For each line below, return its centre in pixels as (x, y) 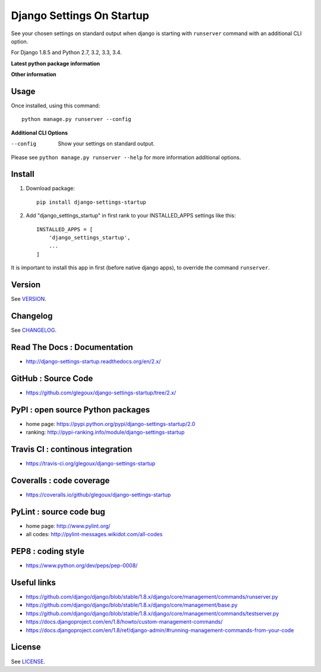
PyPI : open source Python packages (81, 410)
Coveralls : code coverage (60, 480)
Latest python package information (56, 63)
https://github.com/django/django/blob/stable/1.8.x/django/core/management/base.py (132, 605)
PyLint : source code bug (58, 511)
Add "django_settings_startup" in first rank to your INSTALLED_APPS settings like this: (131, 216)
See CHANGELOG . (34, 330)
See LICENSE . (28, 661)
